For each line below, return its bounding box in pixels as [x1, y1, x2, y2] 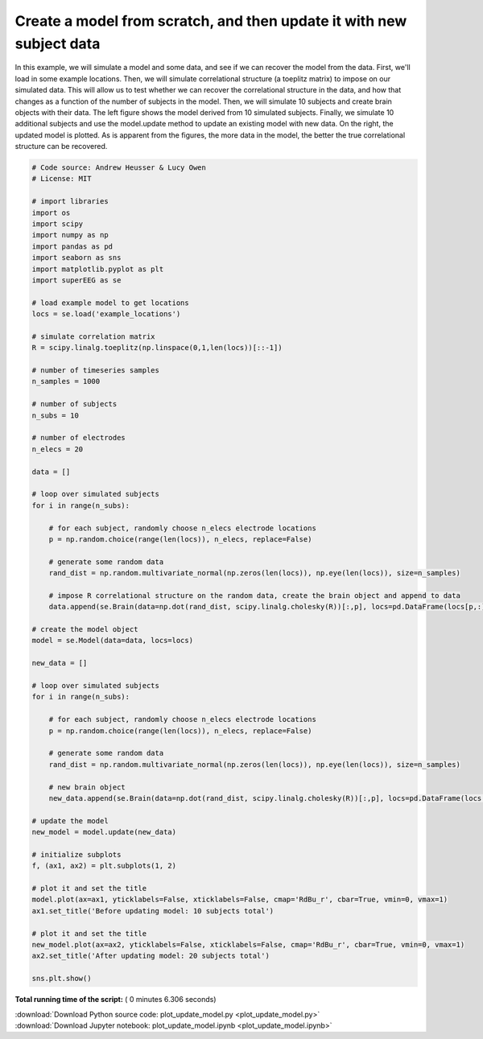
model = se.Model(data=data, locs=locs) [31, 636, 193, 645]
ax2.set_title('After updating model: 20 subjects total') [31, 951, 270, 961]
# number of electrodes [31, 433, 126, 443]
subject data [14, 35, 101, 52]
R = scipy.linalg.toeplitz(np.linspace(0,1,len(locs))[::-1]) [31, 343, 283, 353]
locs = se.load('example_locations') [31, 310, 181, 319]
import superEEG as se [31, 275, 122, 285]
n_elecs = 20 [31, 444, 84, 454]
